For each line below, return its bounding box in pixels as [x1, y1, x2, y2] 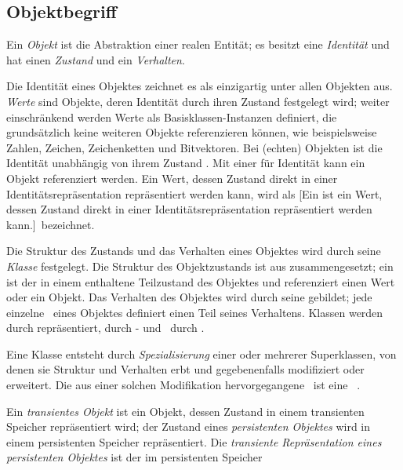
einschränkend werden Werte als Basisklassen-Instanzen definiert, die [6, 108, 337, 125]
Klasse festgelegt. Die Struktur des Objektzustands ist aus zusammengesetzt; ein [6, 257, 394, 274]
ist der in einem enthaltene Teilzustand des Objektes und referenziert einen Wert [6, 273, 395, 290]
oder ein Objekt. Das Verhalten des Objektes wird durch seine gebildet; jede [6, 289, 372, 305]
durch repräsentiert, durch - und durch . [6, 319, 205, 336]
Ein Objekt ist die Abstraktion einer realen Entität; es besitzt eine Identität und [6, 36, 390, 53]
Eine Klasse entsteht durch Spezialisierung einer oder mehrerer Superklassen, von [6, 345, 397, 362]
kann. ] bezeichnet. [6, 216, 95, 232]
